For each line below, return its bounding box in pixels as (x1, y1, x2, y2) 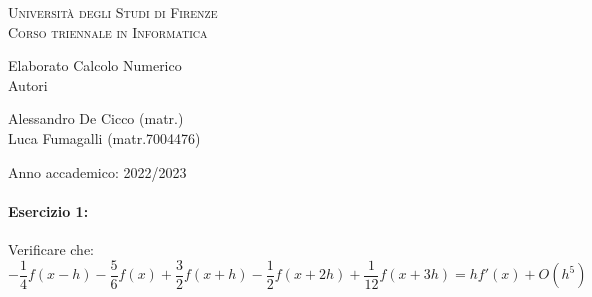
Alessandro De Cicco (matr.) (8, 108, 184, 129)
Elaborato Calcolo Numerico (8, 55, 182, 76)
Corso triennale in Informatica (8, 21, 208, 42)
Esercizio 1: (8, 200, 89, 221)
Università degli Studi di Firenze (8, 2, 218, 22)
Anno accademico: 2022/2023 (8, 161, 187, 182)
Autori (8, 74, 48, 95)
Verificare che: (8, 238, 95, 259)
